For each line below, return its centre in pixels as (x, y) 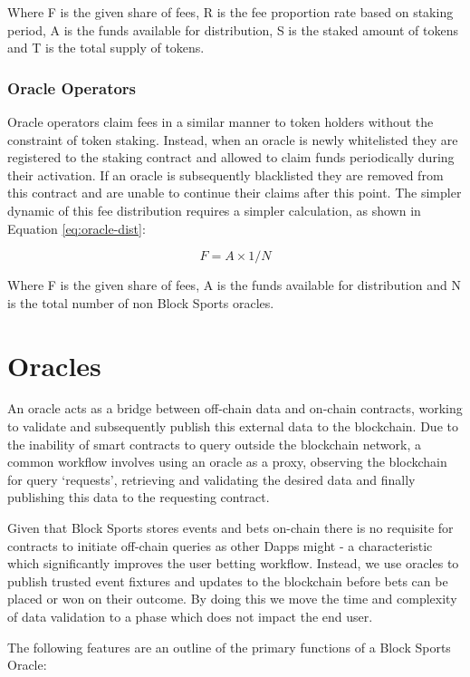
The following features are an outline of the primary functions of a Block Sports (229, 647)
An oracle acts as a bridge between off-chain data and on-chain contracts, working (235, 408)
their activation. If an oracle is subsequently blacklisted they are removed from (225, 174)
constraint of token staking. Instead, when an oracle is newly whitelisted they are (233, 139)
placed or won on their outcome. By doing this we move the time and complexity (232, 599)
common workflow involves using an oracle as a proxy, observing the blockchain (227, 462)
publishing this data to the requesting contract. (139, 497)
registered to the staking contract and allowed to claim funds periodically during (231, 157)
